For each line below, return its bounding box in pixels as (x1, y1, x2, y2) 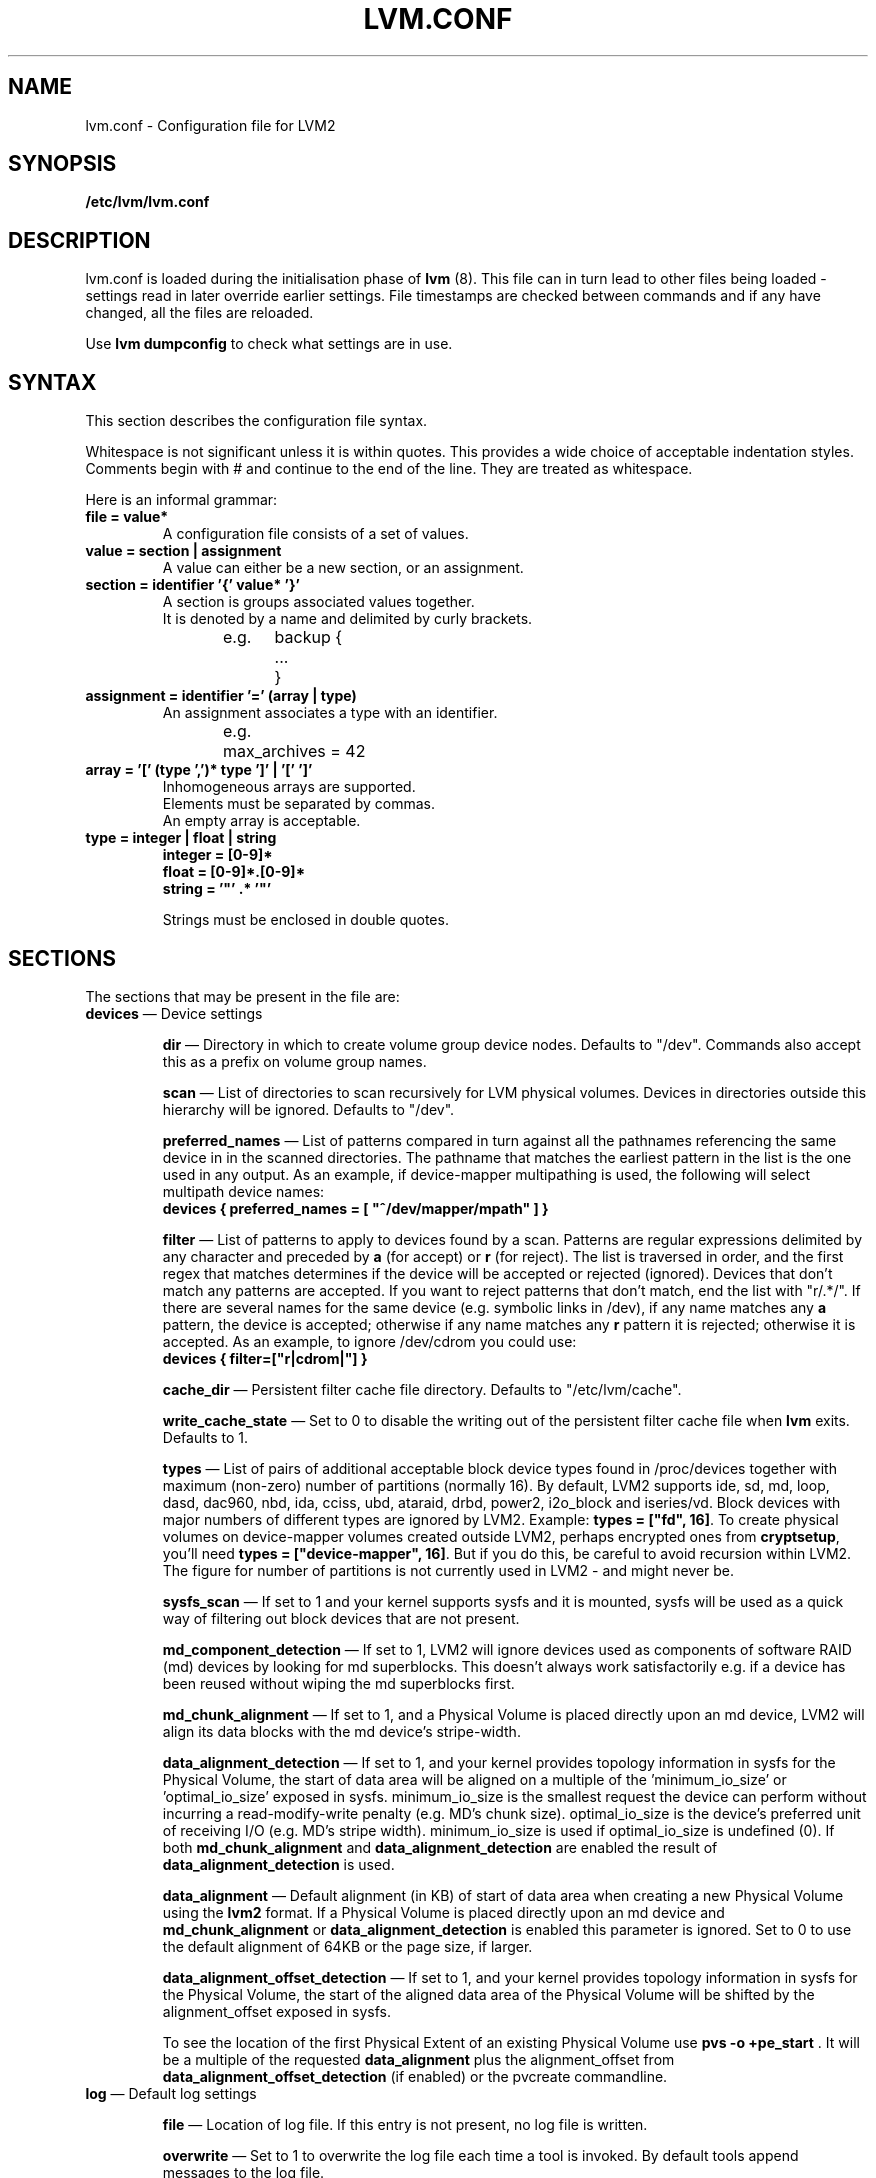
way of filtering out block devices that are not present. (162, 1609, 520, 1627)
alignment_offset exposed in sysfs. (162, 2002, 391, 2020)
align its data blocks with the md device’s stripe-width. (162, 1722, 521, 1740)
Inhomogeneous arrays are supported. (162, 778, 416, 796)
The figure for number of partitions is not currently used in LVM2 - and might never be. (162, 1561, 735, 1579)
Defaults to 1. (162, 1428, 249, 1446)
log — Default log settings (85, 2084, 257, 2102)
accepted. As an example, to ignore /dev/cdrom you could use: (162, 1332, 577, 1350)
